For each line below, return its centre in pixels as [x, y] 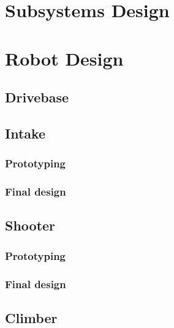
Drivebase [37, 97]
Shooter [30, 225]
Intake [25, 133]
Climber [31, 317]
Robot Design [64, 58]
